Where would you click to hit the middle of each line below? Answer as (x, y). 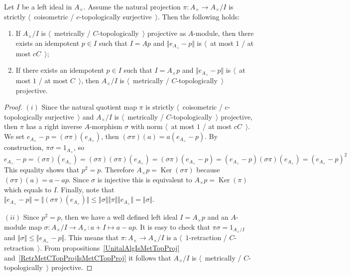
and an (218, 217)
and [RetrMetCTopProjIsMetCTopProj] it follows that (88, 257)
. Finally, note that (85, 189)
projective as (167, 33)
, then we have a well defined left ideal (119, 217)
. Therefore (117, 170)
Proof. (13, 107)
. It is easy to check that (173, 226)
